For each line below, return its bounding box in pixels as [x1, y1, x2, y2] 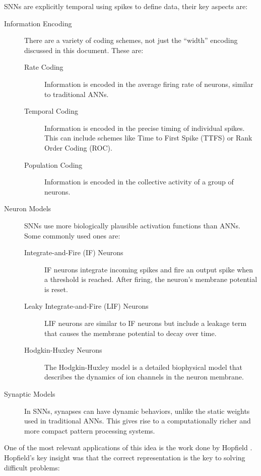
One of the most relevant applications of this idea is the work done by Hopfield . [4, 442, 252, 453]
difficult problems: [4, 462, 60, 472]
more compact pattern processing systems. [24, 425, 155, 436]
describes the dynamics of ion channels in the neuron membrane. [44, 371, 244, 382]
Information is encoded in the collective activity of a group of [44, 176, 234, 187]
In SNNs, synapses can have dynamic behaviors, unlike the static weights [24, 405, 250, 416]
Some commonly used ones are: [24, 230, 120, 241]
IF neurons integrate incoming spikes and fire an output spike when [44, 264, 253, 274]
